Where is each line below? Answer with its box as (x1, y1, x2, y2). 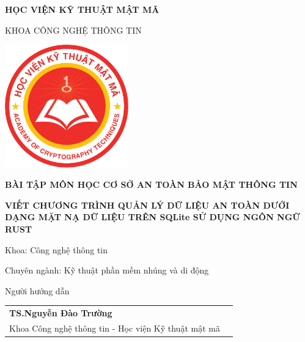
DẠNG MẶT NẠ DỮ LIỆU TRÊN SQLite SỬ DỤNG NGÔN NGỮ (5, 210, 300, 223)
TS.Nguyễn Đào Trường (9, 307, 112, 319)
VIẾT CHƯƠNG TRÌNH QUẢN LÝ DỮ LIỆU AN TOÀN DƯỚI (5, 198, 290, 211)
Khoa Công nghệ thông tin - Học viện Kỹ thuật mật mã (9, 321, 220, 334)
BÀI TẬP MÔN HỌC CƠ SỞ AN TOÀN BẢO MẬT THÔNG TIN (5, 178, 298, 191)
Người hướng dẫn (5, 284, 70, 297)
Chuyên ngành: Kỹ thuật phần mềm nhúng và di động (5, 264, 209, 277)
